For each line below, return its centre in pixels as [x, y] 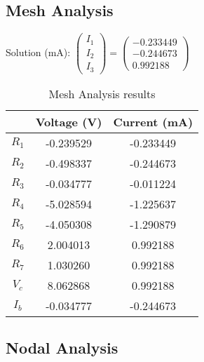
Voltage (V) [69, 121]
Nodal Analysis [62, 348]
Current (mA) [153, 121]
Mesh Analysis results [102, 93]
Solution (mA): [38, 52]
